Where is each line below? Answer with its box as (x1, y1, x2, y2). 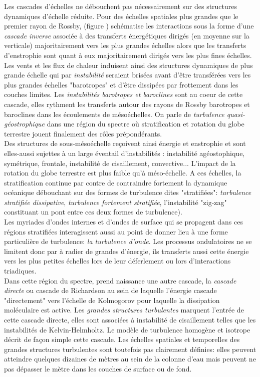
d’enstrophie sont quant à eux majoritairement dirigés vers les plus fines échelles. (4, 49, 252, 60)
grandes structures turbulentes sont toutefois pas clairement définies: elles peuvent (4, 343, 256, 354)
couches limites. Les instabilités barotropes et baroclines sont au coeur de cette (4, 89, 243, 99)
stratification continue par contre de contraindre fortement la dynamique (4, 177, 227, 187)
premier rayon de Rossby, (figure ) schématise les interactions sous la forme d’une (4, 20, 254, 31)
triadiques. (4, 265, 37, 276)
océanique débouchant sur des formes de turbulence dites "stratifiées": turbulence (4, 187, 251, 197)
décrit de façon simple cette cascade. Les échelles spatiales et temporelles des (4, 334, 240, 344)
